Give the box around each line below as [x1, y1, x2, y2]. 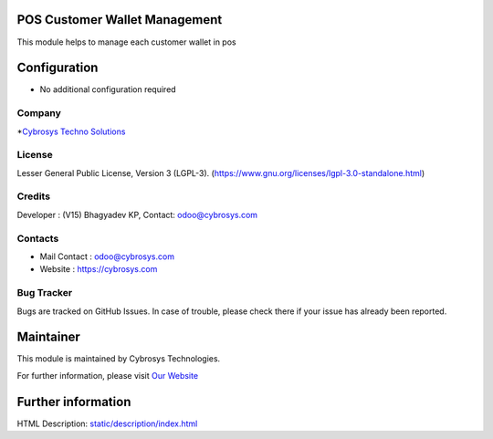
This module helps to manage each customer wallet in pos [16, 37, 236, 47]
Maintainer [16, 329, 81, 345]
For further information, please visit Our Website [16, 370, 199, 381]
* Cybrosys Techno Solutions [16, 126, 126, 137]
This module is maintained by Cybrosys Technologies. [16, 353, 221, 364]
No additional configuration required [39, 84, 177, 95]
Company [16, 107, 61, 120]
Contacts [16, 232, 59, 245]
